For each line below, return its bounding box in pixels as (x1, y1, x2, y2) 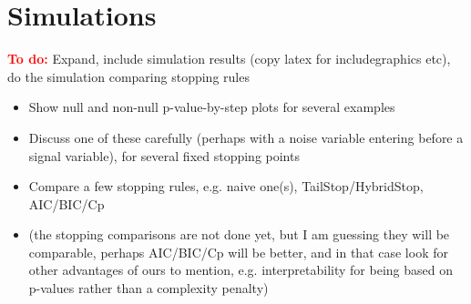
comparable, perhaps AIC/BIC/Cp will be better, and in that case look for (28, 242, 448, 261)
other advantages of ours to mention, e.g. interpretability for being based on (28, 260, 453, 279)
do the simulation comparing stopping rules (7, 66, 250, 86)
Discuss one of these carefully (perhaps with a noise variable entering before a (28, 127, 464, 147)
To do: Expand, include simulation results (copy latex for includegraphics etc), (7, 49, 451, 68)
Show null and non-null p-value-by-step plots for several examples (28, 97, 395, 117)
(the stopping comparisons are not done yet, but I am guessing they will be (28, 225, 450, 244)
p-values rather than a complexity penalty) (28, 279, 269, 298)
